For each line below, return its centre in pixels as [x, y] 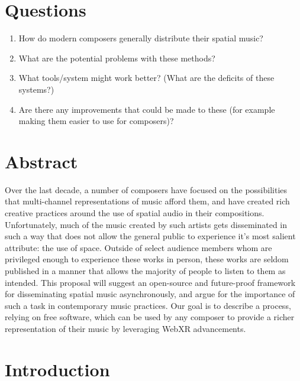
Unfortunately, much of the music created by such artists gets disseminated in [146, 224]
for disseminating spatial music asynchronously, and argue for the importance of [150, 294]
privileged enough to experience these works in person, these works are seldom [147, 259]
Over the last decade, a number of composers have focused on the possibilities [146, 189]
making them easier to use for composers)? [96, 121]
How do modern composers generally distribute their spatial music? [141, 38]
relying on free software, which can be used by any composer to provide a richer [150, 317]
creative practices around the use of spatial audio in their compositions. [135, 213]
